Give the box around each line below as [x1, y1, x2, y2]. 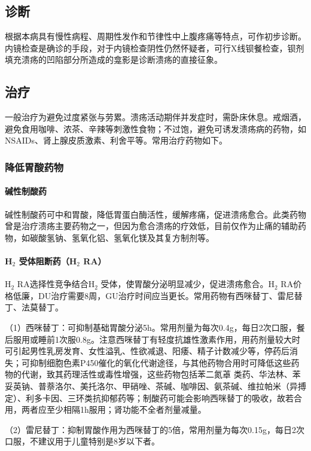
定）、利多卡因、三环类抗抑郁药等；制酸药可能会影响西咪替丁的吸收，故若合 [5, 391, 302, 404]
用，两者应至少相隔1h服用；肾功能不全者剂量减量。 [5, 403, 206, 416]
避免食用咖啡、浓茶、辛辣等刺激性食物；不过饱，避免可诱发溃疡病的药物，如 [5, 122, 306, 135]
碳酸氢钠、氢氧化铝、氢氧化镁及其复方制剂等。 [29, 231, 214, 243]
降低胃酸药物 [5, 159, 64, 174]
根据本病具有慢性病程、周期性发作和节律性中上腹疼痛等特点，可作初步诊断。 [5, 30, 306, 42]
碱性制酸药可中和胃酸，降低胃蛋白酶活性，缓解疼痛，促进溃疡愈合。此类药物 [5, 208, 306, 220]
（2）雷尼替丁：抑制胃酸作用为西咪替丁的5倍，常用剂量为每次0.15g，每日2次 [5, 423, 304, 435]
